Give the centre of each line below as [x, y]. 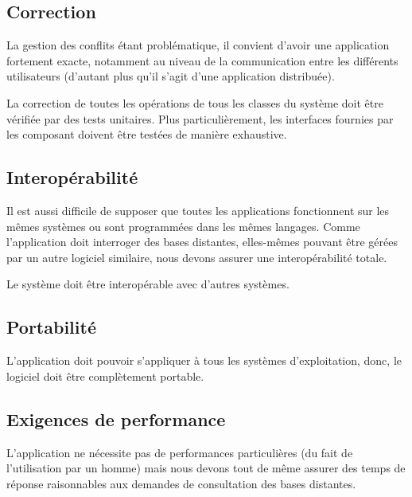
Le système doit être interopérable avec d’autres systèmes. [148, 284]
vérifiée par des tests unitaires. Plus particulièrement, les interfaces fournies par [200, 118]
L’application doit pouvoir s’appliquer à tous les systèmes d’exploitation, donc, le [204, 360]
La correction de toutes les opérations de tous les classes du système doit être [195, 102]
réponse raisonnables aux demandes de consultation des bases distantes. [181, 483]
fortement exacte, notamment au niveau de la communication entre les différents [202, 60]
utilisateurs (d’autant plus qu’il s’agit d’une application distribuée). [171, 76]
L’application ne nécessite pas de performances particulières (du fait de [180, 452]
